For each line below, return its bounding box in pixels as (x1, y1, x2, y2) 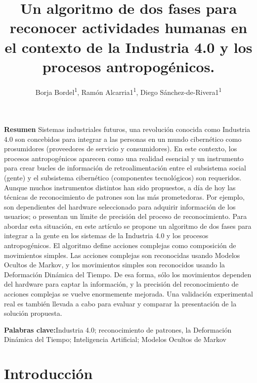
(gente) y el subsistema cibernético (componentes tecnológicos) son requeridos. (4, 172, 242, 182)
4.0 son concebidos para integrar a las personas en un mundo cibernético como (4, 133, 242, 144)
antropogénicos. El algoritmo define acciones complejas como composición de (4, 240, 236, 251)
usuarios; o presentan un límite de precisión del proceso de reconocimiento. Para (4, 211, 247, 221)
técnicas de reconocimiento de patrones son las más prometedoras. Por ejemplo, (4, 192, 245, 202)
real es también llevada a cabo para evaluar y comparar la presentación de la (4, 298, 237, 308)
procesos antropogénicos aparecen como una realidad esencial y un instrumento (4, 153, 244, 163)
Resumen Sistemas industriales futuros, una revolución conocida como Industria (4, 124, 250, 134)
